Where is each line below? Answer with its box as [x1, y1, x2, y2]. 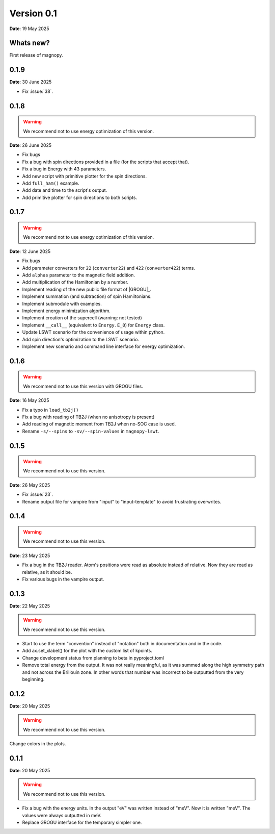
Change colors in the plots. [9, 741, 66, 747]
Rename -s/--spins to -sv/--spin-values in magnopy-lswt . [22, 428, 160, 434]
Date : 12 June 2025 [9, 248, 51, 255]
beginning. [22, 676, 45, 683]
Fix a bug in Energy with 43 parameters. [22, 166, 106, 172]
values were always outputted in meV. [22, 812, 102, 818]
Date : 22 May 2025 [9, 602, 50, 609]
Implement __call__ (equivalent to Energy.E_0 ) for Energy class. [22, 322, 165, 328]
